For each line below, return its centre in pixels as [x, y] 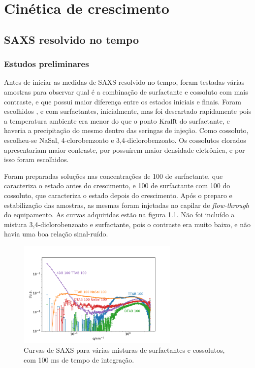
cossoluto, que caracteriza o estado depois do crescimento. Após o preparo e [118, 195]
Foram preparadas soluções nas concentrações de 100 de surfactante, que [113, 176]
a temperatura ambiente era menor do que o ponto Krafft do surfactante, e [117, 120]
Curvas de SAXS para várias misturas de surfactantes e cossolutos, [124, 350]
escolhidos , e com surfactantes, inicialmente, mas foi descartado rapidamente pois [128, 111]
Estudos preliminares [47, 64]
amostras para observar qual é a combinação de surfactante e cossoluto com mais [126, 91]
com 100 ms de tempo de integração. [79, 359]
